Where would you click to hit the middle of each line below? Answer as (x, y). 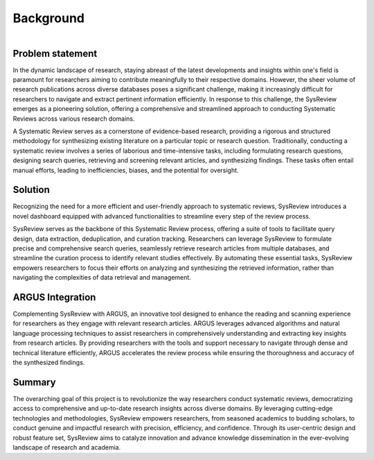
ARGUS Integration (54, 297)
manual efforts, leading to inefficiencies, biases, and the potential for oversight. (126, 170)
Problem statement (55, 53)
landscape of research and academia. (67, 447)
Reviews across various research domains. (74, 119)
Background (48, 18)
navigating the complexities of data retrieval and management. (102, 278)
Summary (34, 382)
